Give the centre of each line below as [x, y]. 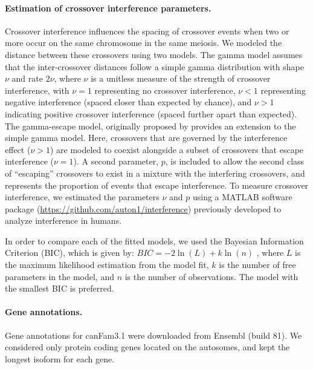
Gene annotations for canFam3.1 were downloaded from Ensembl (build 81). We [153, 335]
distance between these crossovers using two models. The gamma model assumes [154, 54]
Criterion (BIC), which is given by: [69, 253]
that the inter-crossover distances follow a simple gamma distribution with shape [154, 66]
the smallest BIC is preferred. [60, 288]
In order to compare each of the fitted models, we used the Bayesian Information [154, 240]
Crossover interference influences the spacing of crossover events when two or [147, 31]
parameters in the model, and [60, 276]
